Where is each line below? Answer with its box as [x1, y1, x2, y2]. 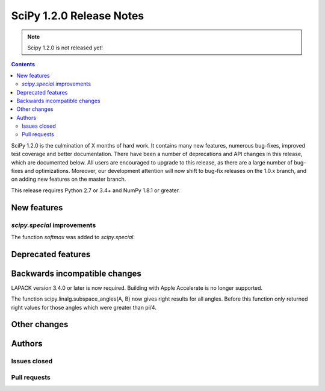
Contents [11, 61, 36, 68]
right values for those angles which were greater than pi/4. [11, 304, 156, 311]
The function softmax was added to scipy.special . [11, 233, 135, 240]
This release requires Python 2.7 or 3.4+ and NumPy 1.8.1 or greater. [11, 187, 181, 194]
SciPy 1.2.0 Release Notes [11, 9, 144, 22]
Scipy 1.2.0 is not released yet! [27, 44, 104, 51]
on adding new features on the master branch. [11, 175, 126, 183]
